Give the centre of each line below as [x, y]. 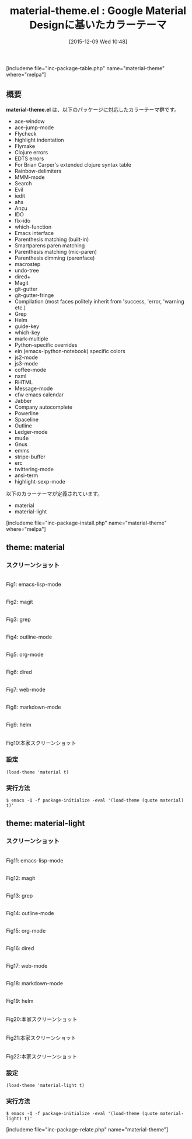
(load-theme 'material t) [37, 772]
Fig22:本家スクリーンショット [42, 1056]
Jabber [23, 401]
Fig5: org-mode [25, 655]
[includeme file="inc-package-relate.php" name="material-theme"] [87, 1130]
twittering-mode [34, 469]
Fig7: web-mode [26, 690]
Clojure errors [31, 152]
